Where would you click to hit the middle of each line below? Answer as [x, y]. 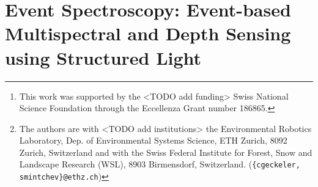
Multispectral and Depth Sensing [148, 33]
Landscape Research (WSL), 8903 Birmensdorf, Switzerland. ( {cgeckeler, [160, 164]
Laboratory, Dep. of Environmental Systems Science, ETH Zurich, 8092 [153, 140]
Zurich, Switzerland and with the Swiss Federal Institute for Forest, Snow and [166, 152]
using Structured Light [103, 57]
